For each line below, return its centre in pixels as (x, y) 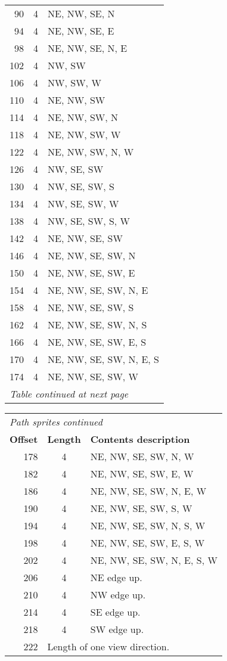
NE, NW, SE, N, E (88, 48)
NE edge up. (116, 577)
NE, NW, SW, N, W (91, 152)
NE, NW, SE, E (81, 31)
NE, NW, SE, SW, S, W (141, 508)
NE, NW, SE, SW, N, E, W (148, 491)
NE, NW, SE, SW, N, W (142, 456)
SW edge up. (117, 629)
